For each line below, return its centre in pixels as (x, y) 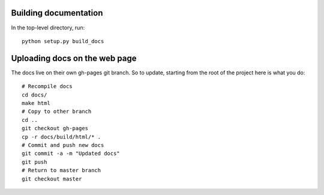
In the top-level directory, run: (48, 28)
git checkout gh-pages (55, 128)
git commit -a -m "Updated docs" (71, 154)
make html (36, 103)
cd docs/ (34, 95)
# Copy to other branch (57, 112)
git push (34, 162)
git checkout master (52, 179)
